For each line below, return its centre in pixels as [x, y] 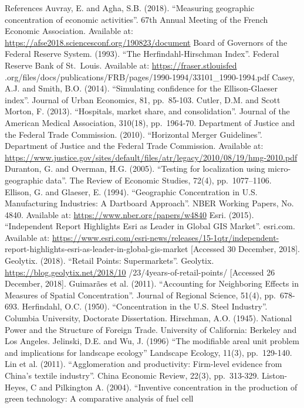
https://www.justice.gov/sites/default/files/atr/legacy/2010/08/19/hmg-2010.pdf [151, 157]
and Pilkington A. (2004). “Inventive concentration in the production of [168, 387]
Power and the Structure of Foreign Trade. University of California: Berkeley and [151, 329]
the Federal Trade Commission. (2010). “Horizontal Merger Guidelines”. [134, 134]
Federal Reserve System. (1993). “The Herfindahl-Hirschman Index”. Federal [142, 54]
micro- [279, 169]
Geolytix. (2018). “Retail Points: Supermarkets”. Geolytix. [109, 261]
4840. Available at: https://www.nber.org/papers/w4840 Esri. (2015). [129, 214]
